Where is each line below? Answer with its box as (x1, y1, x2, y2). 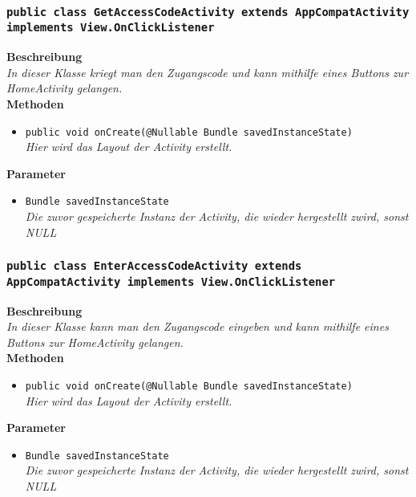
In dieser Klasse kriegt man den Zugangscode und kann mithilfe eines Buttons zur (6, 63, 409, 80)
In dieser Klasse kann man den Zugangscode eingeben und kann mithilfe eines (6, 318, 389, 335)
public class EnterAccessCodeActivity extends (6, 259, 302, 273)
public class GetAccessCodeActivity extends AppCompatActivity (6, 5, 410, 18)
